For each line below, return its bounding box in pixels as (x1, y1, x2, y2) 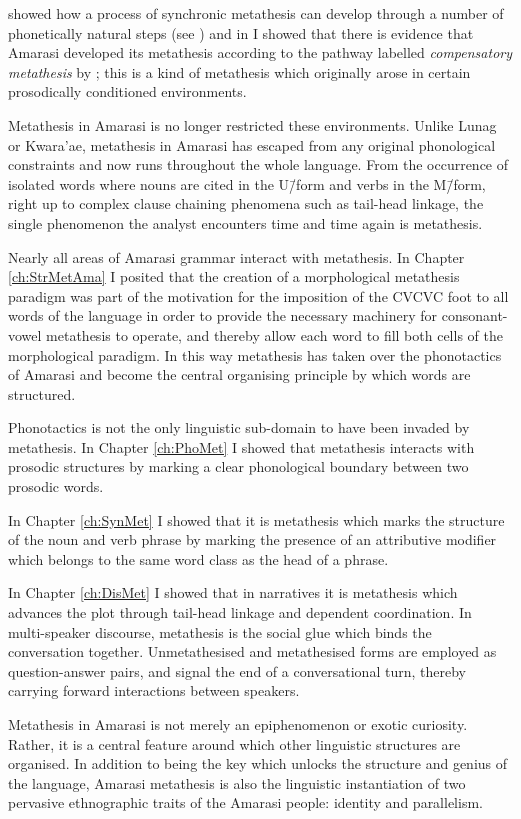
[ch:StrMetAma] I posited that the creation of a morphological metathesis (8, 266, 460, 287)
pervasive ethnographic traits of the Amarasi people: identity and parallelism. (8, 792, 483, 813)
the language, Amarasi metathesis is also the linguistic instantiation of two (8, 772, 466, 793)
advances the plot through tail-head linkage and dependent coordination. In (8, 602, 472, 623)
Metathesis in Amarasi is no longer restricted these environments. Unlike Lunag (8, 114, 497, 135)
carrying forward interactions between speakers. (8, 680, 300, 701)
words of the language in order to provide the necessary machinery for (8, 305, 438, 326)
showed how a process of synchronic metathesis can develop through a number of (8, 3, 504, 23)
